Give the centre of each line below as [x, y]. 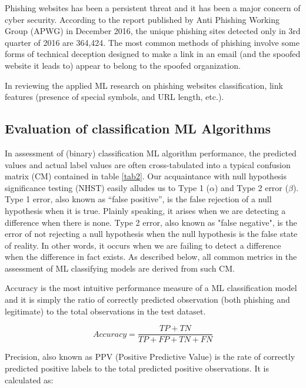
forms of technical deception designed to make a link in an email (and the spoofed [153, 54]
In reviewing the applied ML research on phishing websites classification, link [144, 85]
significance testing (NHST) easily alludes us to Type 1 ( [107, 187]
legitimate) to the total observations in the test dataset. [105, 311]
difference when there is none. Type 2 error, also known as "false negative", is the [151, 222]
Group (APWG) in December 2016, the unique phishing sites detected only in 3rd [153, 31]
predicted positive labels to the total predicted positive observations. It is [137, 368]
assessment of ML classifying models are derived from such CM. [120, 268]
